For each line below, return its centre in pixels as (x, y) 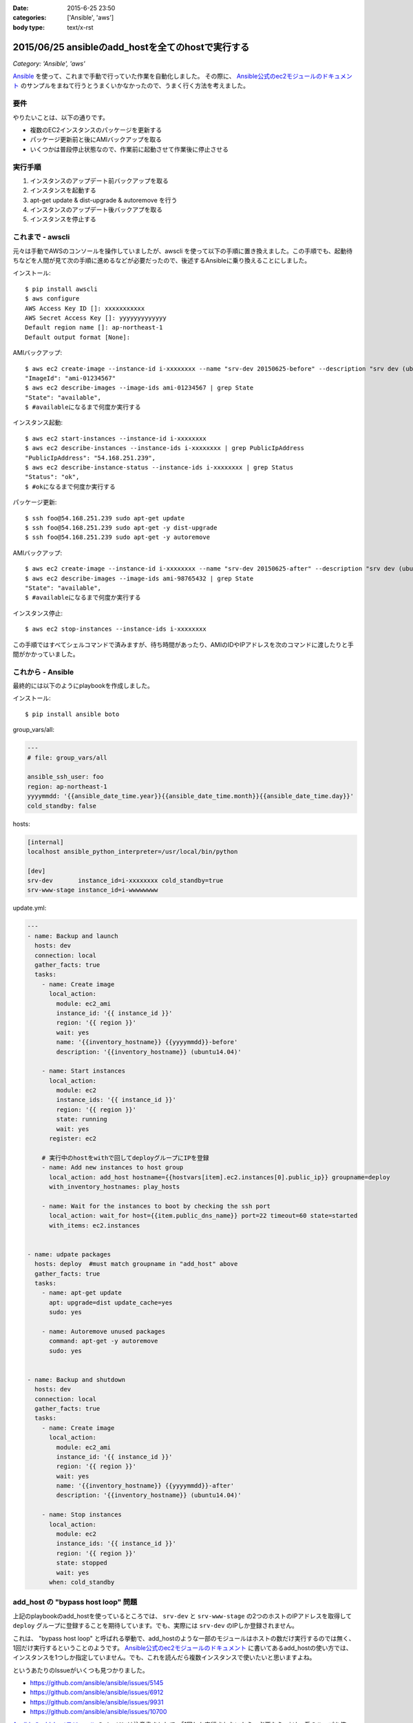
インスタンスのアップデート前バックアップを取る (99, 181)
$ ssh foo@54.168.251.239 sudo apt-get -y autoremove (117, 537)
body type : (29, 27)
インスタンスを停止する (63, 219)
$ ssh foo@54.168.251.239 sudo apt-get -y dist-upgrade (121, 528)
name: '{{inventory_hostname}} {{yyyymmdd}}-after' (145, 1486)
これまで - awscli (41, 237)
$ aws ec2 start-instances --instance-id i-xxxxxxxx (116, 438)
